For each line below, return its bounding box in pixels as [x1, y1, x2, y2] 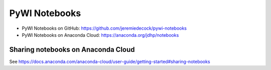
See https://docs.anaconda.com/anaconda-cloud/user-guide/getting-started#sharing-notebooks [9, 58, 210, 64]
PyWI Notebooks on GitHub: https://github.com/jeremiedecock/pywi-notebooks [22, 25, 187, 31]
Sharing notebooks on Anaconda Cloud [9, 45, 135, 54]
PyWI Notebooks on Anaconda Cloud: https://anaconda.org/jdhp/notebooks [22, 32, 179, 38]
